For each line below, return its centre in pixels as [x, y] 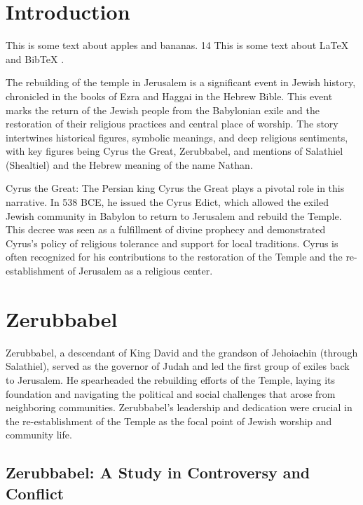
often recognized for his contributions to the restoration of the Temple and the [174, 257]
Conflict [35, 493]
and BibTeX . [35, 58]
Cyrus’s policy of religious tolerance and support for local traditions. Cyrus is [172, 243]
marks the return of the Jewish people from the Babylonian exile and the [163, 110]
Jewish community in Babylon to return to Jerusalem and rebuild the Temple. [174, 215]
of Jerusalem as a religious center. [140, 271]
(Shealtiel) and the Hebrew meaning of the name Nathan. [129, 164]
